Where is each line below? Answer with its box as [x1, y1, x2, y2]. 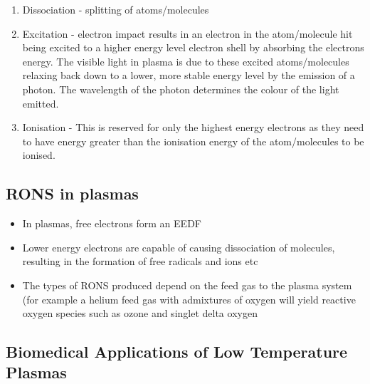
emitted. [22, 95, 59, 110]
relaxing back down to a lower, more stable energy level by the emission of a [22, 68, 355, 83]
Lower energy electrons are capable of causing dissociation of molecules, [22, 239, 335, 254]
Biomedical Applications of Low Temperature [6, 341, 348, 363]
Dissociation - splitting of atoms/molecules [22, 2, 209, 16]
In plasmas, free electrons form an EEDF [22, 216, 201, 231]
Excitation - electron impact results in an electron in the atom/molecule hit [22, 26, 353, 41]
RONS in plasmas [6, 182, 139, 204]
